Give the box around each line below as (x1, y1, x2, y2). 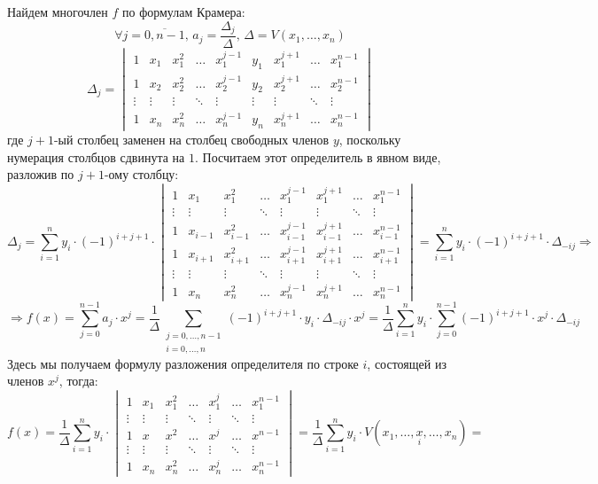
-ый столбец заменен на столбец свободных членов (53, 130, 330, 149)
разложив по (7, 165, 74, 183)
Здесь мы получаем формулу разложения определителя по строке (7, 354, 359, 372)
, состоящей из (367, 354, 447, 372)
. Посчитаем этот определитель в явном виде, (194, 147, 441, 166)
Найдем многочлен (7, 3, 108, 20)
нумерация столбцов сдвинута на (7, 147, 185, 166)
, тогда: (58, 371, 98, 390)
